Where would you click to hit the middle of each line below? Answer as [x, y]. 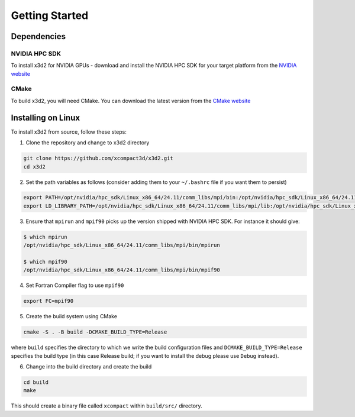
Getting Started [50, 15]
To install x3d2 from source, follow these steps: [69, 132]
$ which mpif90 [45, 262]
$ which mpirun [45, 237]
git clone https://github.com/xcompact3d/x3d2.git [99, 159]
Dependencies [38, 36]
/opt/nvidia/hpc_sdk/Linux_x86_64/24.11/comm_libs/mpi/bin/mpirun [122, 245]
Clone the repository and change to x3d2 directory [88, 143]
